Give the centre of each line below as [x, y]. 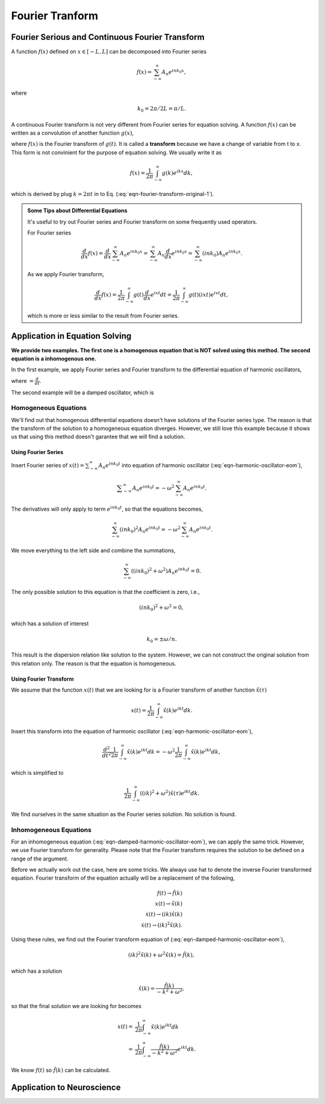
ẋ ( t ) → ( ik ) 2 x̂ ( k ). [162, 924]
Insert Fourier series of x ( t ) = [48, 465]
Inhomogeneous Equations [51, 830]
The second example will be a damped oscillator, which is [82, 393]
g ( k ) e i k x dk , [177, 173]
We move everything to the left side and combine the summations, [93, 550]
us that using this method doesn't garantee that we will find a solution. [98, 437]
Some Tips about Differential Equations [77, 210]
